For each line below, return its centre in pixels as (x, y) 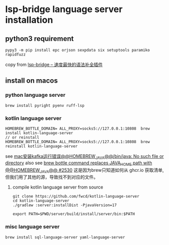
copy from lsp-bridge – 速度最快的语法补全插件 (54, 65)
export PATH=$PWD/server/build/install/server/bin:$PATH (74, 214)
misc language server (32, 227)
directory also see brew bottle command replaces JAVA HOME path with (79, 163)
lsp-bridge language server (64, 9)
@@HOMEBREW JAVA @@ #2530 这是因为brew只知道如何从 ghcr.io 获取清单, (84, 171)
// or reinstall (22, 137)
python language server (35, 95)
